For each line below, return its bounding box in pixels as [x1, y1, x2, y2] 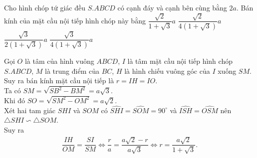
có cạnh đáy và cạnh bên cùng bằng [117, 2, 227, 12]
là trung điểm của [45, 65, 100, 76]
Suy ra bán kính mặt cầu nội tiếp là [4, 75, 114, 86]
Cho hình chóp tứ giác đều [4, 2, 85, 12]
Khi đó [4, 95, 25, 105]
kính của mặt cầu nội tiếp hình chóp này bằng [4, 15, 146, 25]
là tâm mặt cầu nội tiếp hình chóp [127, 55, 233, 66]
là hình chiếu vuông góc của [124, 65, 210, 76]
